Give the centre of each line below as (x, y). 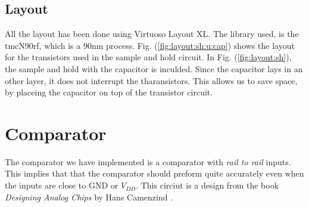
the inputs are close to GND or (62, 185)
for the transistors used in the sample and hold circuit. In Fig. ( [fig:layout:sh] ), (148, 57)
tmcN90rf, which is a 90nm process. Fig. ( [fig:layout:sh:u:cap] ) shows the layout (150, 45)
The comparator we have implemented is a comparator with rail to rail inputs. (148, 161)
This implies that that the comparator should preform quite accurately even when (154, 173)
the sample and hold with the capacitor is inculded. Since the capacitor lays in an (154, 68)
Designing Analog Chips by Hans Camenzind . (89, 197)
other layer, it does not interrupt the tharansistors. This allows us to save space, (151, 80)
